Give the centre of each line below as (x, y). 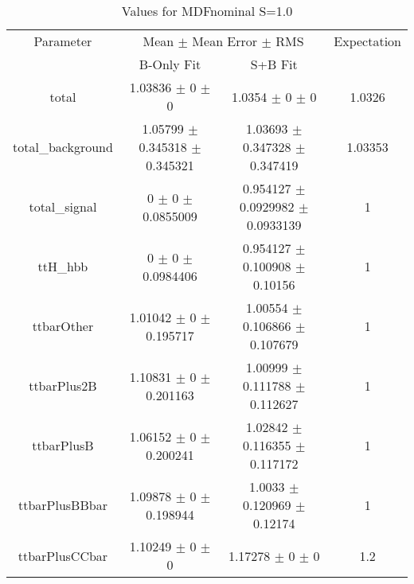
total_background (63, 147)
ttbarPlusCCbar (63, 555)
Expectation (367, 41)
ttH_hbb (63, 266)
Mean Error (225, 41)
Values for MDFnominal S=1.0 (207, 11)
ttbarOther (63, 326)
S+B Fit (274, 64)
